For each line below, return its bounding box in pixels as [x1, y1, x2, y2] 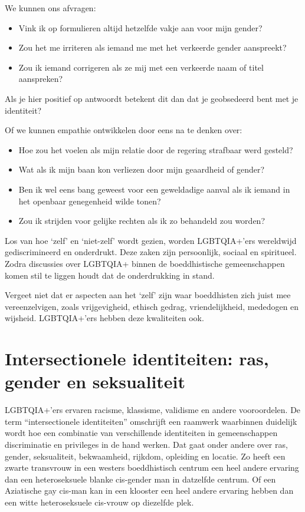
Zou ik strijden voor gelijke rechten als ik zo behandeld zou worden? [18, 214, 265, 227]
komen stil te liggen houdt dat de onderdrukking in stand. [5, 269, 215, 281]
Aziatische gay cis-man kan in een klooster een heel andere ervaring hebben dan [5, 484, 294, 497]
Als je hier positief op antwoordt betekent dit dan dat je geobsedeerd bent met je [5, 92, 299, 104]
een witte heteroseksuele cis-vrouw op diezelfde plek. [5, 496, 194, 508]
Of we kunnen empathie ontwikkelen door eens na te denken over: [5, 124, 242, 136]
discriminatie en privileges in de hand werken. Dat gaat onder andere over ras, [5, 438, 288, 450]
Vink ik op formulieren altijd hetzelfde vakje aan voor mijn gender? [18, 21, 263, 34]
